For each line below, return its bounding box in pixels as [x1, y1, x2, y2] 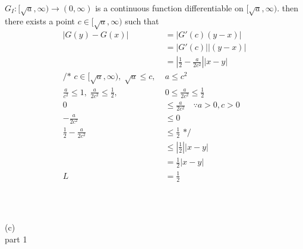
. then [277, 1, 298, 14]
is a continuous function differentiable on [95, 1, 244, 14]
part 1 [5, 233, 27, 245]
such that [125, 15, 159, 27]
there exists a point [5, 15, 75, 27]
